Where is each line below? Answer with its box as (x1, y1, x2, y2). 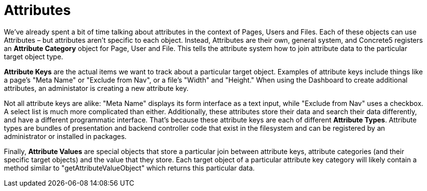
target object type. (4, 52, 63, 61)
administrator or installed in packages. (4, 132, 127, 140)
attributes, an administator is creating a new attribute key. (4, 84, 189, 92)
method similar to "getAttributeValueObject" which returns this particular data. (4, 163, 255, 172)
